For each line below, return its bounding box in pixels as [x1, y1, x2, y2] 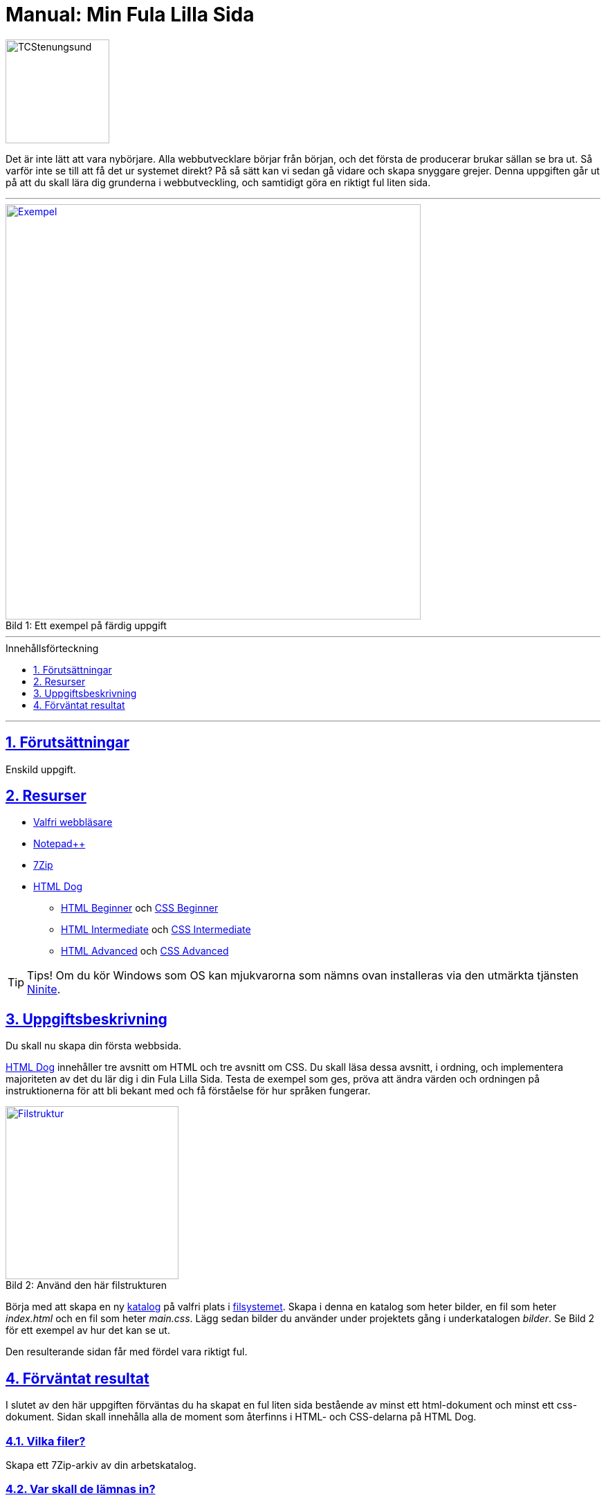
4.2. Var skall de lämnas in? [6, 1482, 156, 1497]
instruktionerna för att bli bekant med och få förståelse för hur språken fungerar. [6, 1085, 371, 1097]
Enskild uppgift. [6, 763, 76, 775]
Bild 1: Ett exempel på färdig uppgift [6, 619, 167, 631]
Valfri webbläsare [33, 816, 113, 829]
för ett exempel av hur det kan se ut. [6, 1324, 170, 1337]
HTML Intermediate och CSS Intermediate [61, 923, 251, 936]
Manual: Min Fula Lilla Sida [6, 3, 255, 26]
